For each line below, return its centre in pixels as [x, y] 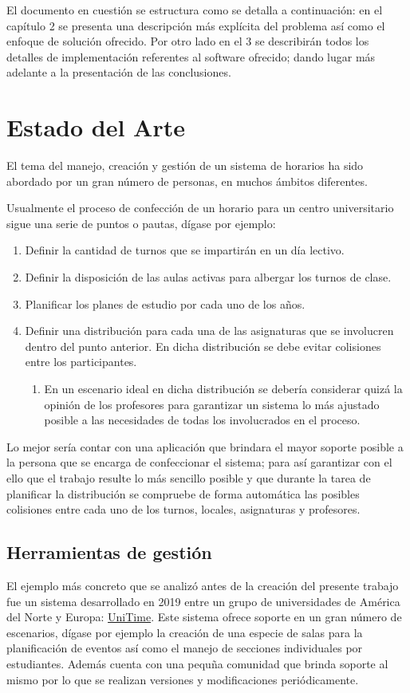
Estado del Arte [96, 127]
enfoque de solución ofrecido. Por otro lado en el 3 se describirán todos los [188, 41]
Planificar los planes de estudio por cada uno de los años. [165, 303]
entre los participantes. [81, 362]
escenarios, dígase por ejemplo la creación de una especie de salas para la [185, 632]
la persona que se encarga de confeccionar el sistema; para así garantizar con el [199, 462]
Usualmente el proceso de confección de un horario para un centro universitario [200, 208]
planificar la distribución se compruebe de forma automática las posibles [183, 493]
